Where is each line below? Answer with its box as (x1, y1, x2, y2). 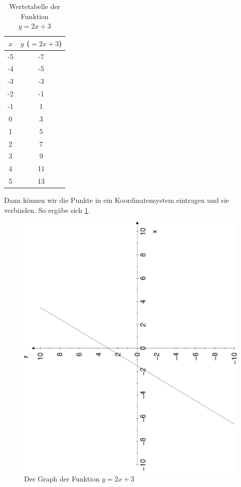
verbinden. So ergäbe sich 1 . (4, 204, 90, 215)
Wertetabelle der (9, 1, 60, 11)
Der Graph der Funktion (24, 473, 99, 484)
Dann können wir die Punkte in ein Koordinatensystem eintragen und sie (4, 195, 229, 205)
